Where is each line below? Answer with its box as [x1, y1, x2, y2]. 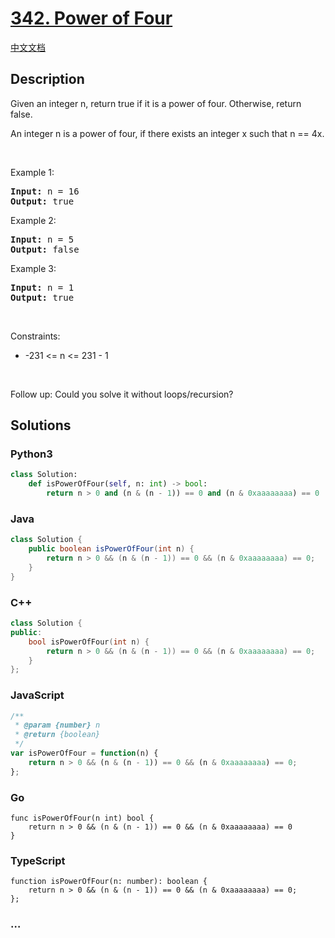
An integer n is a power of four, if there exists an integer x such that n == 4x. [10, 127, 325, 139]
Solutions [10, 417, 72, 434]
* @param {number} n [14, 720, 101, 731]
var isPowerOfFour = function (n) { [10, 748, 159, 759]
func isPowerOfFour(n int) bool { [10, 813, 155, 823]
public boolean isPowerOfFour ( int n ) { [28, 544, 195, 554]
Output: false [10, 243, 80, 255]
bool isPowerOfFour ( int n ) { [28, 637, 150, 647]
